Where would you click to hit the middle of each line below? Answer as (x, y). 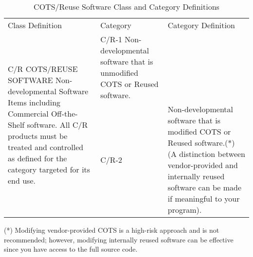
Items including (34, 102)
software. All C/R (57, 124)
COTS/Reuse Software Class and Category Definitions (126, 7)
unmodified (119, 73)
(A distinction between (206, 154)
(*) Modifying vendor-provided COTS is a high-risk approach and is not (112, 230)
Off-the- (64, 113)
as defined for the (37, 158)
